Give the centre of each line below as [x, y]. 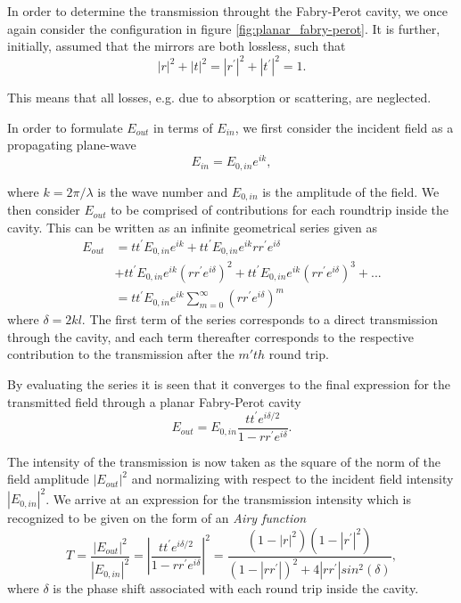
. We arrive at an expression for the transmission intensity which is [229, 498]
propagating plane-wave [72, 145]
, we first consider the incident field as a [344, 127]
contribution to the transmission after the [121, 354]
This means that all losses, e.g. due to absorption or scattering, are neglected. [219, 98]
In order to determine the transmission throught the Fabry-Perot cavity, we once [228, 11]
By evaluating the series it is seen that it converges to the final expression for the [229, 384]
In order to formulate [65, 127]
